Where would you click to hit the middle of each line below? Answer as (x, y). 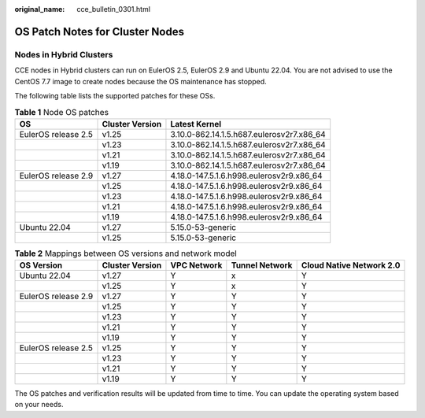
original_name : (40, 9)
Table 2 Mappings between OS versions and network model (126, 253)
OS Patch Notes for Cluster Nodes (100, 31)
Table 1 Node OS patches (62, 112)
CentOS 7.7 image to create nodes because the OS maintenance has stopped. (140, 81)
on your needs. (39, 405)
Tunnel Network (262, 265)
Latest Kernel (196, 124)
